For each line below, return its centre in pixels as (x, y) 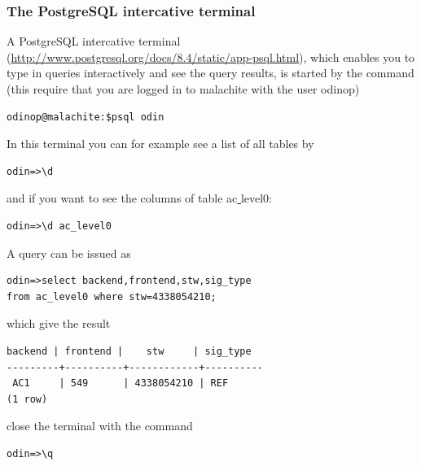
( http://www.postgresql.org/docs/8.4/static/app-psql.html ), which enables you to (211, 57)
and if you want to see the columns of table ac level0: (140, 198)
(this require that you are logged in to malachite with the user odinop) (183, 89)
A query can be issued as (69, 253)
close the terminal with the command (100, 426)
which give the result (59, 323)
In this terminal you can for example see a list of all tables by (160, 144)
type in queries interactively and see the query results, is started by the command (210, 73)
